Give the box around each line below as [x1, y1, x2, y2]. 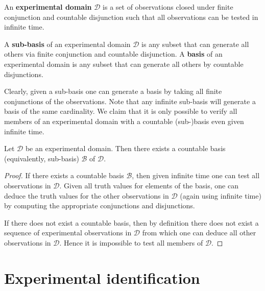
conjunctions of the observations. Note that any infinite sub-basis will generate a [4, 95, 256, 106]
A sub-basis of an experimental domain [4, 38, 131, 49]
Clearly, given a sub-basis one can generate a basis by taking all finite [4, 86, 222, 96]
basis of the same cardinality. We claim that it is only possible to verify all [4, 106, 237, 116]
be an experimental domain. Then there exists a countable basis [25, 143, 226, 154]
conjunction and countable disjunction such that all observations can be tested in [4, 11, 258, 22]
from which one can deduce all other [142, 227, 256, 238]
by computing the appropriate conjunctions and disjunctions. [4, 200, 195, 211]
